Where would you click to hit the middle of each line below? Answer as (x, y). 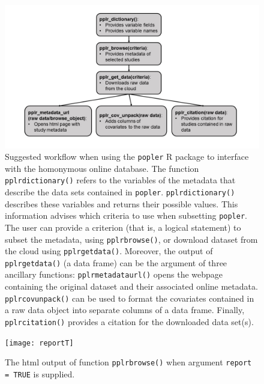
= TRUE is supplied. (40, 373)
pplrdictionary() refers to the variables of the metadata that (120, 180)
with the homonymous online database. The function (102, 168)
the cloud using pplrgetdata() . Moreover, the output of (109, 251)
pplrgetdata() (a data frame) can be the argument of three (116, 262)
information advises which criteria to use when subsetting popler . (126, 215)
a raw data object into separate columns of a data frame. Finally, (125, 310)
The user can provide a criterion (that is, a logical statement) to (123, 227)
